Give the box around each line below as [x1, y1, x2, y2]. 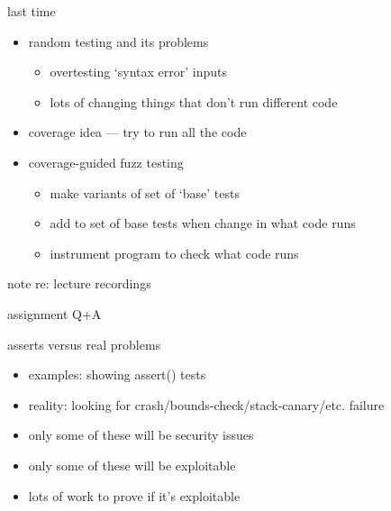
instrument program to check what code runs [50, 243, 299, 262]
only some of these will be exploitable [28, 455, 236, 474]
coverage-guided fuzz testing [28, 152, 184, 171]
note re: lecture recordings [7, 274, 151, 293]
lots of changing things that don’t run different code [50, 92, 338, 111]
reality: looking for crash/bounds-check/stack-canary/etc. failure [28, 395, 385, 414]
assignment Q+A [7, 304, 102, 323]
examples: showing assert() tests [28, 365, 206, 384]
